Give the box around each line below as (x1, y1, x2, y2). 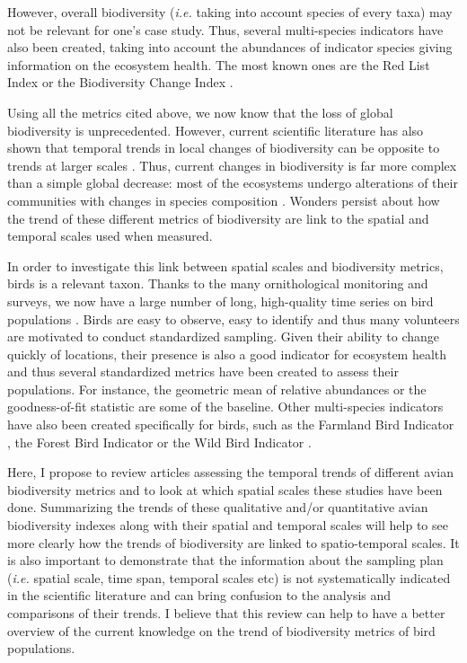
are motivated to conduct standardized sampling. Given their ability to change (7, 327, 440, 346)
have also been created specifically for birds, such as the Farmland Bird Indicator (7, 415, 454, 434)
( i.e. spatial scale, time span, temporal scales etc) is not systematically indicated (7, 568, 451, 587)
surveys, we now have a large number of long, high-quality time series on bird (7, 291, 434, 310)
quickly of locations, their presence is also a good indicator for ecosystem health (7, 344, 447, 363)
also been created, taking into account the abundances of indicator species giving (7, 38, 453, 57)
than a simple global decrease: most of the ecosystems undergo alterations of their (7, 173, 458, 192)
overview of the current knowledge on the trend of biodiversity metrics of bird (7, 621, 436, 640)
